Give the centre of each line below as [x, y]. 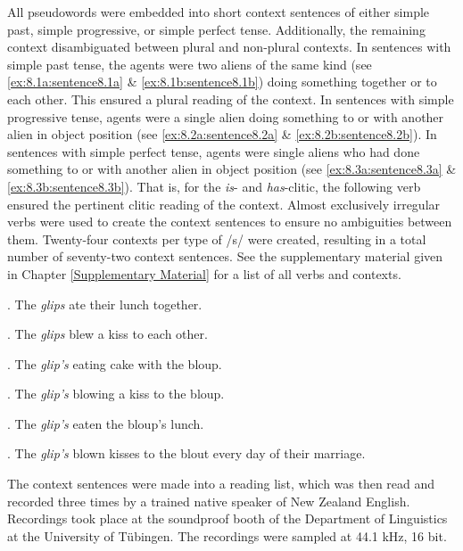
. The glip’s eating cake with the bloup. [115, 363]
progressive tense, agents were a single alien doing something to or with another [226, 116]
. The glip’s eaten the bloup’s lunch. [106, 423]
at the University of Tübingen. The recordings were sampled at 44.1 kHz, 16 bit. [227, 535]
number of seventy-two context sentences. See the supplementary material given [225, 256]
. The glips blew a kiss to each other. [107, 334]
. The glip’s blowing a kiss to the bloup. [116, 394]
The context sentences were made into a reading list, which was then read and [221, 484]
